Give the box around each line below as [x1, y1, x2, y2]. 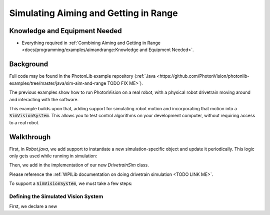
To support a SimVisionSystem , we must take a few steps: [9, 180, 132, 186]
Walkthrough [9, 133, 51, 141]
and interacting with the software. [9, 96, 79, 102]
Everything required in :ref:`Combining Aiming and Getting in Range [21, 40, 161, 46]
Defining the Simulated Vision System [9, 193, 103, 200]
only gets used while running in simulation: [9, 153, 97, 159]
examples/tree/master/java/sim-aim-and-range [9, 80, 106, 86]
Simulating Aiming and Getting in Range [9, 8, 178, 19]
